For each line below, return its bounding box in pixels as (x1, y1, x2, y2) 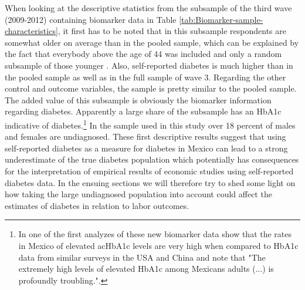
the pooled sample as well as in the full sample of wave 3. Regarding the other (5, 70, 286, 83)
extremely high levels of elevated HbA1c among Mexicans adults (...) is (18, 262, 274, 275)
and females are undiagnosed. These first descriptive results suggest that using (5, 130, 286, 143)
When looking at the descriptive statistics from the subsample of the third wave (5, 2, 292, 14)
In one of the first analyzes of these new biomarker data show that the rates (18, 228, 292, 240)
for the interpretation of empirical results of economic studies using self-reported (5, 164, 294, 177)
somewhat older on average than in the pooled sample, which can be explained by (5, 36, 299, 48)
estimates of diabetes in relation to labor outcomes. (5, 199, 189, 211)
